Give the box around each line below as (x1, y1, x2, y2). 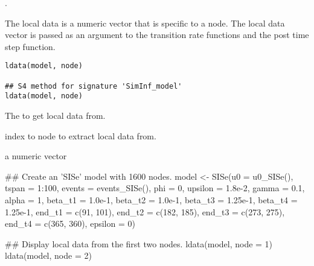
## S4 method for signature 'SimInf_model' (5, 81, 182, 90)
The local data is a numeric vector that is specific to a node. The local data (5, 16, 285, 29)
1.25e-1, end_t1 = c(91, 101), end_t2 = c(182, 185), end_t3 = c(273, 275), (5, 205, 285, 218)
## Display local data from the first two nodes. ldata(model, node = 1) (5, 237, 273, 250)
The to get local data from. (5, 109, 106, 121)
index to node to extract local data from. (5, 129, 156, 142)
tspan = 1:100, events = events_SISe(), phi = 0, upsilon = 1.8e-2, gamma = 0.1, (5, 182, 305, 194)
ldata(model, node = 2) (5, 249, 92, 262)
